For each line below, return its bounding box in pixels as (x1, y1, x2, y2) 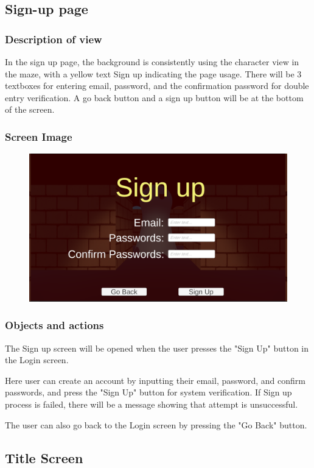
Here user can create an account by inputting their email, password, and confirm (5, 374, 305, 386)
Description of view (5, 31, 102, 46)
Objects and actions (5, 317, 104, 333)
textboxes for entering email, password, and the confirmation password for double (5, 79, 309, 92)
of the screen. (5, 103, 55, 116)
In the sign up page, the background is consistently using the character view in (5, 55, 299, 68)
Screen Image (5, 129, 72, 144)
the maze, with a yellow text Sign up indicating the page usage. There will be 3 (5, 67, 302, 80)
